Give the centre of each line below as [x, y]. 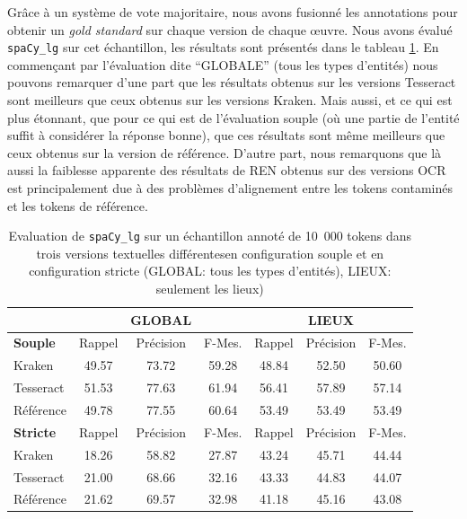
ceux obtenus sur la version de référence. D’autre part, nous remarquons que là [225, 152]
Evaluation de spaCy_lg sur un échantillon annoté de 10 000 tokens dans [210, 236]
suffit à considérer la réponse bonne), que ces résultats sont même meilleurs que [226, 135]
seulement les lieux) [210, 289]
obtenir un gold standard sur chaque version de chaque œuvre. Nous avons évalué [230, 29]
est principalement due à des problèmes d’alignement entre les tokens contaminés [230, 188]
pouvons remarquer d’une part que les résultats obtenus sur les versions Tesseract [232, 82]
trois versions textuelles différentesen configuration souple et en [210, 253]
